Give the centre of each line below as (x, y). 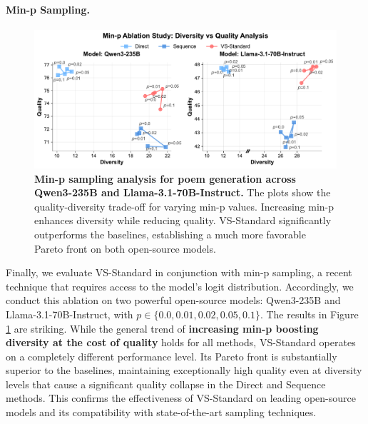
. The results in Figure (309, 314)
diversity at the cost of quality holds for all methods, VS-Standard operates (181, 342)
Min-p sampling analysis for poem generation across (165, 178)
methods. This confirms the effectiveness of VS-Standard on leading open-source (181, 398)
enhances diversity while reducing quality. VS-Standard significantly (183, 220)
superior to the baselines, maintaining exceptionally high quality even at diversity (184, 370)
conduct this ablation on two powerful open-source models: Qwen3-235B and (173, 300)
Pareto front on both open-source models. (125, 248)
